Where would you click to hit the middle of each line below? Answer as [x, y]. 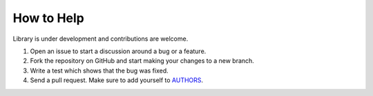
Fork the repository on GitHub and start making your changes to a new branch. [142, 61]
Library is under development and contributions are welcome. [101, 39]
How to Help [48, 18]
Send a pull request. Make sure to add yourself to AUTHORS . [117, 80]
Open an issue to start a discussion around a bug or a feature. [118, 51]
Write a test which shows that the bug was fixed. [99, 70]
